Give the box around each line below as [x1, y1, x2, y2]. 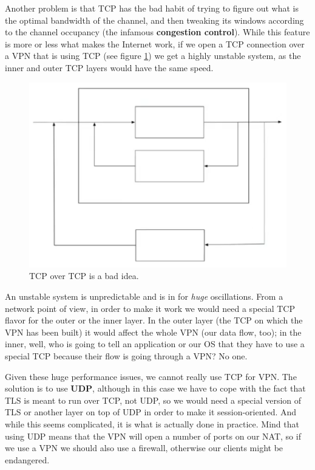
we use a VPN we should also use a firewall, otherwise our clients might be [5, 441, 283, 454]
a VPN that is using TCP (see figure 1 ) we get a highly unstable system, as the [5, 49, 301, 62]
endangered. [5, 453, 50, 466]
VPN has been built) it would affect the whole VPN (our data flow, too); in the [5, 325, 302, 338]
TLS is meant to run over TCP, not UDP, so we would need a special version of [5, 393, 302, 406]
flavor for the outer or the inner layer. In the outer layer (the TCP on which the [5, 314, 303, 327]
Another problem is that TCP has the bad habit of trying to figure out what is [5, 2, 299, 14]
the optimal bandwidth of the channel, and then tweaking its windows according [5, 13, 304, 26]
